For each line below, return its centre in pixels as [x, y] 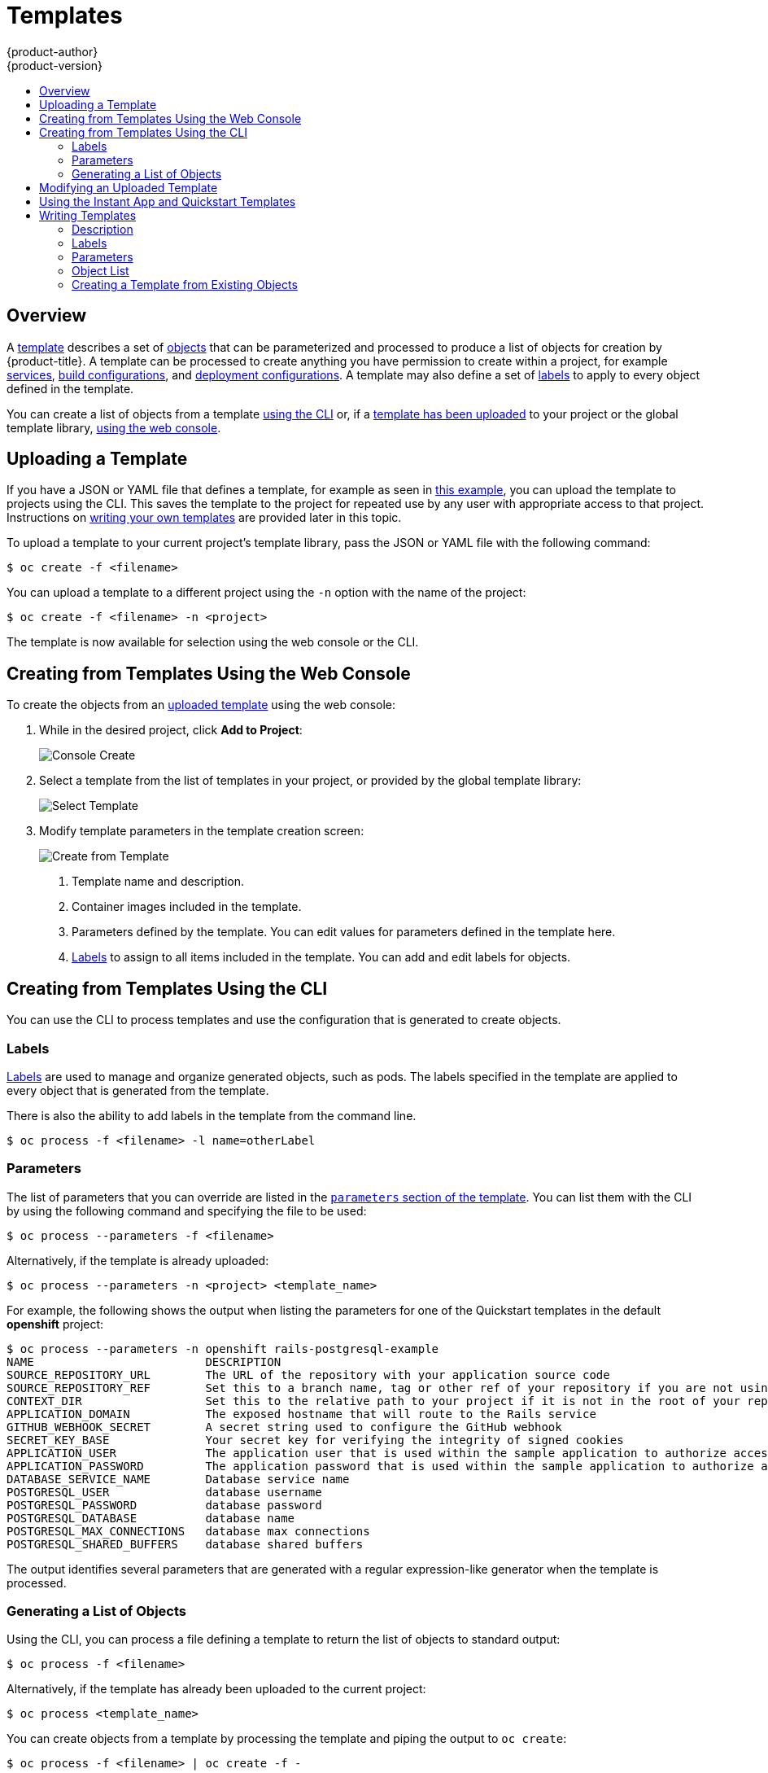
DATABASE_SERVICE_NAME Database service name [178, 1479]
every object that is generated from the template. [138, 1090]
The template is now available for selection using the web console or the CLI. [213, 642]
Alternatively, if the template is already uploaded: [138, 1260]
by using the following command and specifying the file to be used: [187, 1210]
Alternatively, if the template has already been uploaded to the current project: [216, 1689]
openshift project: [55, 1324]
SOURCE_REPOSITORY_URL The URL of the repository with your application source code [308, 1375]
